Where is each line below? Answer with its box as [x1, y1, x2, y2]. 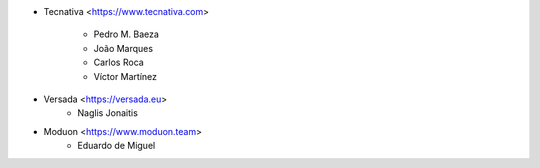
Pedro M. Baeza [93, 28, 160, 40]
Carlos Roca [93, 56, 144, 69]
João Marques [93, 42, 154, 54]
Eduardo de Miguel [77, 140, 156, 152]
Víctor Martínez [93, 70, 158, 82]
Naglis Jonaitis [77, 107, 139, 119]
